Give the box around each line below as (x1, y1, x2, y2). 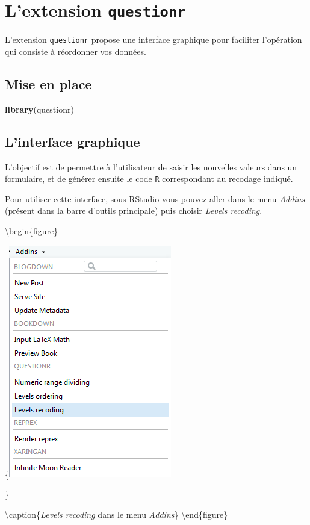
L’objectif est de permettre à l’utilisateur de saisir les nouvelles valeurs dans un (5, 160, 297, 173)
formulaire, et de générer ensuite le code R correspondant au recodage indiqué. (5, 172, 293, 185)
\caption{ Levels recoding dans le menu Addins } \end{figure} (5, 508, 228, 520)
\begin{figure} (5, 224, 58, 237)
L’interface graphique (5, 132, 140, 151)
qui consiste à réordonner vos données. (5, 45, 146, 57)
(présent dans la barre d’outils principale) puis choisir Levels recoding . (5, 204, 262, 217)
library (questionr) (5, 102, 74, 115)
